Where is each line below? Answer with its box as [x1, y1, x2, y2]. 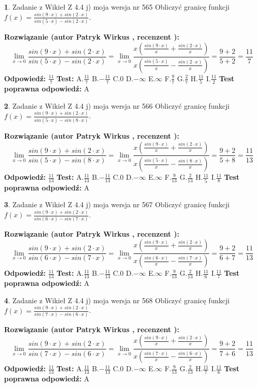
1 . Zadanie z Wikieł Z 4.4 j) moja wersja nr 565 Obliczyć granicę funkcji [4, 2, 230, 12]
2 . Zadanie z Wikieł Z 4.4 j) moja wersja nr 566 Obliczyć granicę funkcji [4, 100, 230, 111]
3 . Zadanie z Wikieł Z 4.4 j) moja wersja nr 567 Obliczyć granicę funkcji [4, 199, 230, 210]
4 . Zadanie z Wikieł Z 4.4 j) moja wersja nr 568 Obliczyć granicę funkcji [4, 295, 230, 305]
